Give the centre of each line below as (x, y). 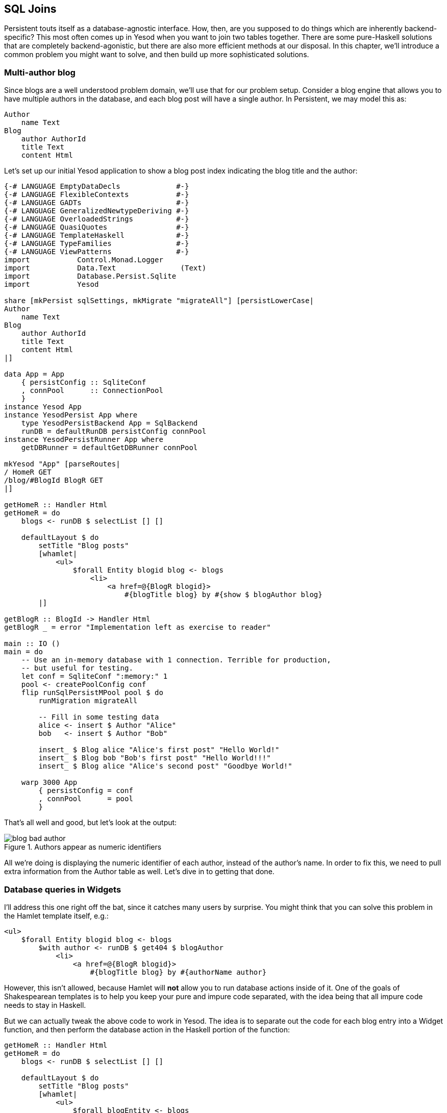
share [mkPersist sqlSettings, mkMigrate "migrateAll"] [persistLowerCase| (159, 301)
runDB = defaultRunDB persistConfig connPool (114, 431)
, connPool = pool (86, 799)
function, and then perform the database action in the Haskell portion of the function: (147, 1029)
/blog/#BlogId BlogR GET (54, 480)
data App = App (34, 374)
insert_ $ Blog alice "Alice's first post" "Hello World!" (159, 750)
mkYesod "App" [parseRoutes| (62, 464)
